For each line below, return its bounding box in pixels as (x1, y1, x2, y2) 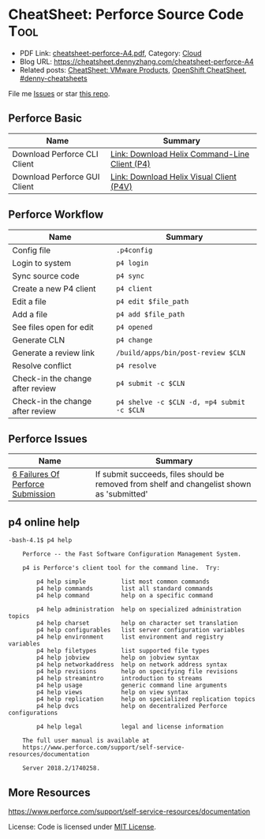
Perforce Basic (8, 112, 83, 125)
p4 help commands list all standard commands (36, 585, 214, 593)
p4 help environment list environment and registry (36, 633, 224, 641)
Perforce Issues (8, 432, 88, 445)
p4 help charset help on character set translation (36, 620, 238, 627)
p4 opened (115, 322, 153, 331)
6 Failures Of (12, 469, 60, 480)
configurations (8, 709, 58, 717)
